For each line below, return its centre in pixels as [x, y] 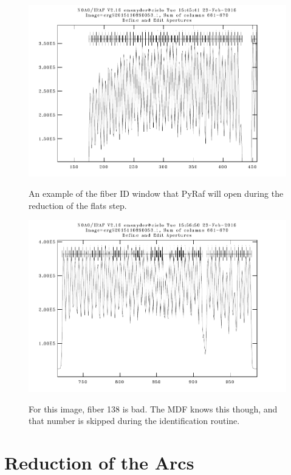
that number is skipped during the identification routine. [134, 421]
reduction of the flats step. [78, 205]
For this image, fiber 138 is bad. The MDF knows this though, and [153, 408]
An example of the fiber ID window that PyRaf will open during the [156, 193]
